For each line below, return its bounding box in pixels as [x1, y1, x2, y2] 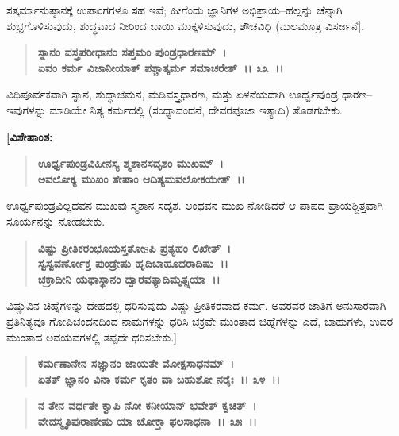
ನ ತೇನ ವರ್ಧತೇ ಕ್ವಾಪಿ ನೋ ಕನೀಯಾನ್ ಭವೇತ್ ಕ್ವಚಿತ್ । [37, 397, 257, 414]
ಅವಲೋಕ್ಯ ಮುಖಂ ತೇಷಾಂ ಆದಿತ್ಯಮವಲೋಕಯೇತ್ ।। [37, 170, 245, 187]
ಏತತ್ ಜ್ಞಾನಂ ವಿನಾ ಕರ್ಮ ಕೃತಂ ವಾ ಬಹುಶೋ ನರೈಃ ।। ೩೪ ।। [37, 370, 280, 387]
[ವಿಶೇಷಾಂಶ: [6, 128, 53, 145]
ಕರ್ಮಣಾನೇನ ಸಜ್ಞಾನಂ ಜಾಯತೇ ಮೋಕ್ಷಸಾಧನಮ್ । [37, 355, 235, 372]
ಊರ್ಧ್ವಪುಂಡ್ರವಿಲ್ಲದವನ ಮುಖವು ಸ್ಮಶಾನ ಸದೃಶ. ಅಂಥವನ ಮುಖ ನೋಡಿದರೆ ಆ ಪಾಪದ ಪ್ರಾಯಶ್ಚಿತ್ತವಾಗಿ [6, 197, 383, 214]
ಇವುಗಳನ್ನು [6, 101, 46, 118]
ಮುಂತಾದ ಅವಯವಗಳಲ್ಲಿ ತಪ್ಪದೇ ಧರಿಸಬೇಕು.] [6, 328, 177, 345]
